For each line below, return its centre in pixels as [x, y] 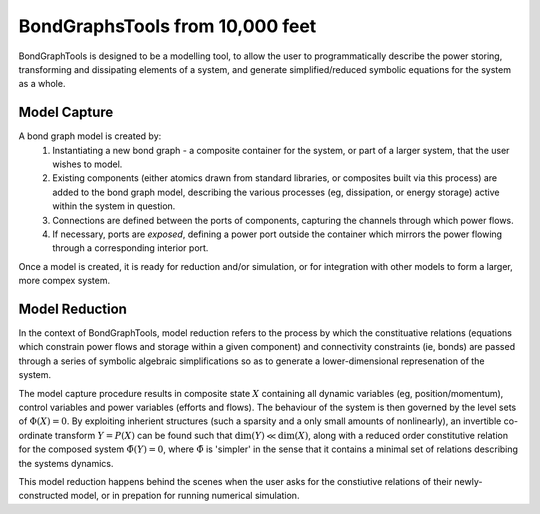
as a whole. [42, 84]
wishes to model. [87, 164]
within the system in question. [114, 206]
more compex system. [64, 281]
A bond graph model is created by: [90, 136]
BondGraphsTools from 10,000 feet [167, 26]
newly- [468, 481]
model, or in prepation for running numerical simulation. [185, 496]
